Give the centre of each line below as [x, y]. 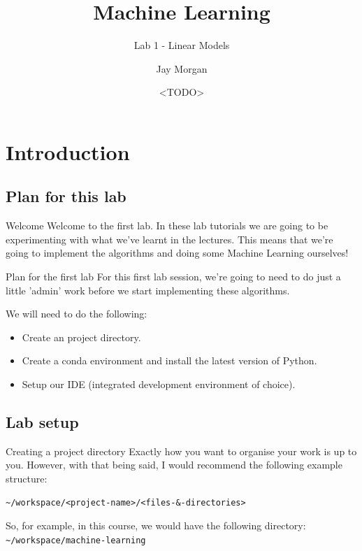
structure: [27, 479]
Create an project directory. [81, 337]
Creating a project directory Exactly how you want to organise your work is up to [181, 451]
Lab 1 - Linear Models [182, 45]
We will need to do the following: [77, 314]
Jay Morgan [182, 68]
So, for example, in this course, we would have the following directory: [156, 525]
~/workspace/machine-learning [76, 540]
